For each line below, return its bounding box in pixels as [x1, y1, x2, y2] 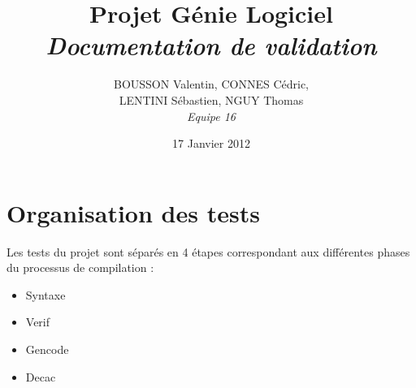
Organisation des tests [6, 196, 260, 229]
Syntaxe [25, 286, 66, 303]
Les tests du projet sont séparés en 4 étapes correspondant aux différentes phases [6, 243, 410, 260]
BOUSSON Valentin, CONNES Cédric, [113, 75, 309, 93]
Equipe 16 [187, 107, 236, 124]
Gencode [25, 341, 69, 357]
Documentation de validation [45, 28, 377, 63]
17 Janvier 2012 [172, 135, 250, 152]
